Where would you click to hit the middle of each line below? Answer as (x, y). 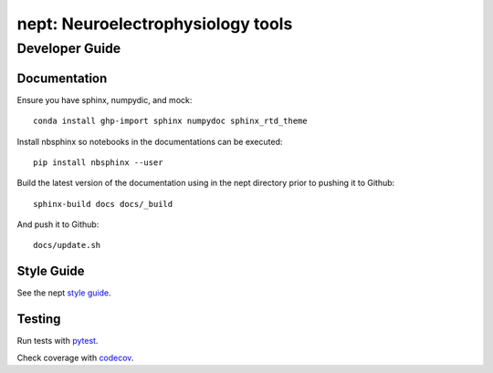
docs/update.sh (67, 245)
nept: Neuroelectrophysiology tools (155, 24)
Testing (39, 319)
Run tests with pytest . (58, 341)
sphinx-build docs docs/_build (103, 204)
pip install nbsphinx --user (98, 162)
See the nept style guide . (64, 293)
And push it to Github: (58, 224)
